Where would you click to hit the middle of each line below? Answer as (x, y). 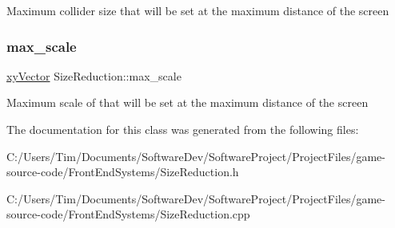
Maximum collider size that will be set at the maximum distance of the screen (198, 10)
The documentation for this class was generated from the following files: (183, 129)
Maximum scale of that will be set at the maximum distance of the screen (188, 102)
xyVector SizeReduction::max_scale (94, 75)
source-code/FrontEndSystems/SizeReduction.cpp (128, 214)
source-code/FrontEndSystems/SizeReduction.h (123, 172)
